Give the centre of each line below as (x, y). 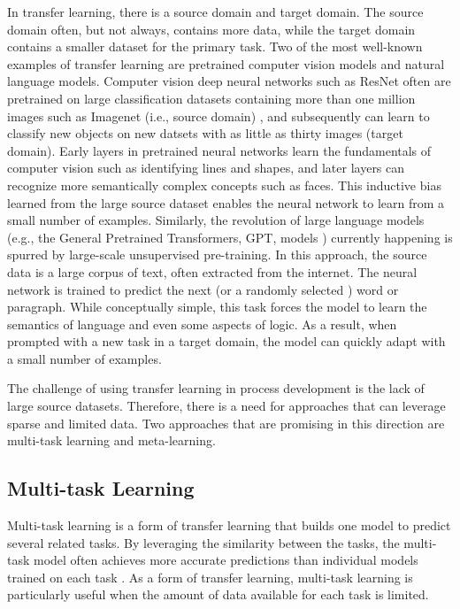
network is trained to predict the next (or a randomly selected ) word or (203, 289)
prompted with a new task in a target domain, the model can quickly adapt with (226, 341)
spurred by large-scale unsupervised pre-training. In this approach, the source (217, 254)
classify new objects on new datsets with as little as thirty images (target (205, 133)
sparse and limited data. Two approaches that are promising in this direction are (226, 423)
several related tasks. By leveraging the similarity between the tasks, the (203, 542)
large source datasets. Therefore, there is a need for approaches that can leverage (226, 406)
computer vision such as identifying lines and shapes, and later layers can (206, 168)
